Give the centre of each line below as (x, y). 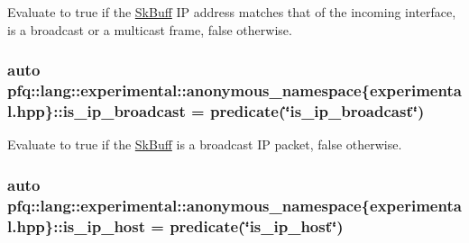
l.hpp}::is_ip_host (76, 225)
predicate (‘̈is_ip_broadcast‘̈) (317, 110)
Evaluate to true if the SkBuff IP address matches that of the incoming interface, (232, 12)
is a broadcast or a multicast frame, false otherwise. (150, 29)
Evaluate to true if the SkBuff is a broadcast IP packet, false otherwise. (205, 144)
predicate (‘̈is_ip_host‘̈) (257, 225)
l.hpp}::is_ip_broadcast (97, 110)
